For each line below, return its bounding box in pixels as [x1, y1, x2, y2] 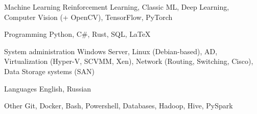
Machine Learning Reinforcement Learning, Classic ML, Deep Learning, [4, 2, 229, 12]
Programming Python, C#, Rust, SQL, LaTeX [4, 29, 151, 39]
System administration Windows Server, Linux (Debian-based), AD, [4, 45, 218, 56]
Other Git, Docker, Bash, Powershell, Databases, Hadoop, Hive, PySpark [4, 100, 233, 111]
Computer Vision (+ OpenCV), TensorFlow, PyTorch [4, 11, 173, 22]
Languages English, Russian [4, 83, 91, 94]
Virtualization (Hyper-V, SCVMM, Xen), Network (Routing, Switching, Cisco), [4, 56, 253, 66]
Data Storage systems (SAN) [4, 65, 95, 76]
